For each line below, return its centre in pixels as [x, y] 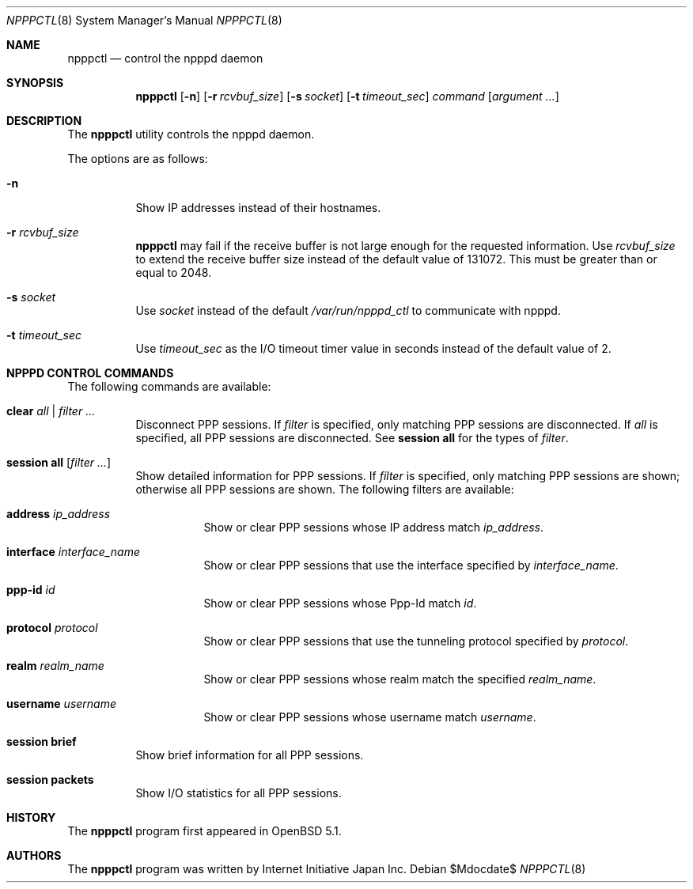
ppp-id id [31, 590]
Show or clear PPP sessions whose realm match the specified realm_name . [400, 679]
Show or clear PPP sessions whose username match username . [370, 717]
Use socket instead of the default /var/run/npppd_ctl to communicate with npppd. [348, 310]
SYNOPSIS [35, 83]
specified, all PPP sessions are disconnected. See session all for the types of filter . [352, 438]
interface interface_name [73, 552]
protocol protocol [52, 628]
